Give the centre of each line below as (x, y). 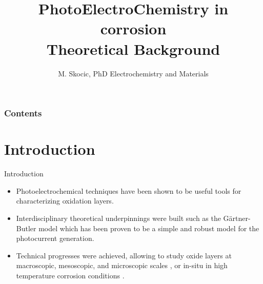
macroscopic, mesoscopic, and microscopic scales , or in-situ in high (122, 265)
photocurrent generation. (55, 238)
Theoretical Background (133, 48)
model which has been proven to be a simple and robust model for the (149, 228)
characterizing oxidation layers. (65, 201)
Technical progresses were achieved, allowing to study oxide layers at (124, 255)
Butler (26, 228)
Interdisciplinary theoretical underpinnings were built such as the (118, 218)
